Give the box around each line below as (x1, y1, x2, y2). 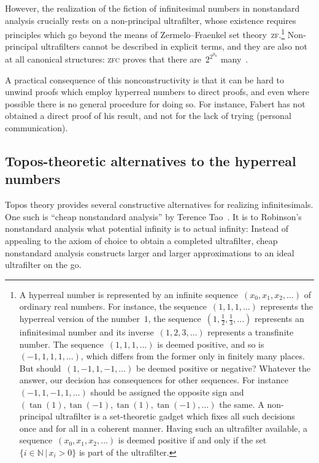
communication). (5, 121, 68, 134)
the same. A (219, 397, 264, 410)
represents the (260, 300, 313, 313)
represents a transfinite (207, 326, 294, 338)
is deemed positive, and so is (157, 337, 264, 350)
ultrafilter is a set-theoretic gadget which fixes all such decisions (55, 410, 295, 423)
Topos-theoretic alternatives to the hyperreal (5, 151, 296, 170)
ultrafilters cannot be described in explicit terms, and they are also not (40, 40, 307, 53)
